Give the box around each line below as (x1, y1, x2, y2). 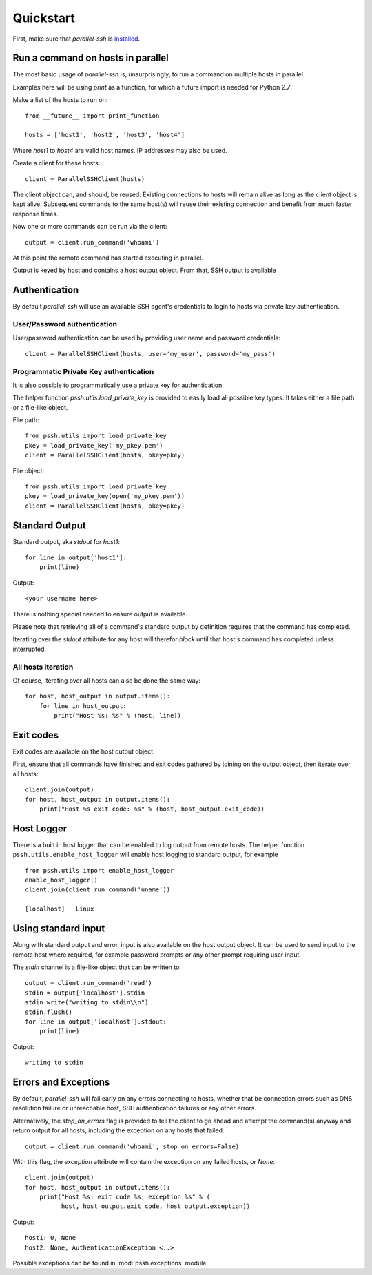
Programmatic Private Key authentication (12, 366, 154, 376)
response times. (12, 209, 59, 218)
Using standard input (12, 923, 105, 935)
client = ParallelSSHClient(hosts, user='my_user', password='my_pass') (25, 350, 276, 357)
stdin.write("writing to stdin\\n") (25, 999, 149, 1006)
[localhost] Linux (25, 905, 94, 913)
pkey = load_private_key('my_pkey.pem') (25, 442, 163, 449)
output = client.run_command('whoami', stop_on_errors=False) (25, 1142, 240, 1150)
